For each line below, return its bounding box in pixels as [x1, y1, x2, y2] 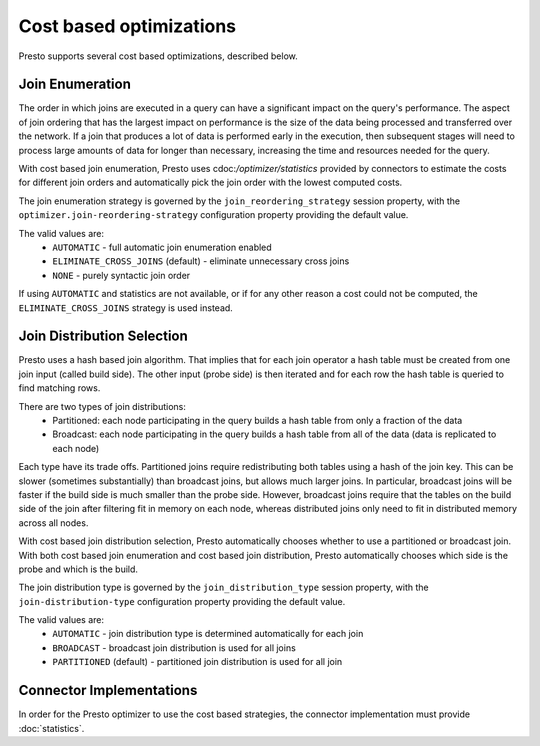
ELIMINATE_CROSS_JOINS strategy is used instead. [18, 301, 234, 314]
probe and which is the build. [18, 563, 139, 575]
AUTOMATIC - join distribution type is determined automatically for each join [52, 628, 364, 640]
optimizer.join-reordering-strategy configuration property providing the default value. [18, 209, 409, 221]
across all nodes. [18, 516, 89, 529]
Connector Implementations [18, 682, 198, 699]
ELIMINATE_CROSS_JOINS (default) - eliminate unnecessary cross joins [52, 255, 350, 267]
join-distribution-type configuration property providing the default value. [18, 595, 346, 607]
